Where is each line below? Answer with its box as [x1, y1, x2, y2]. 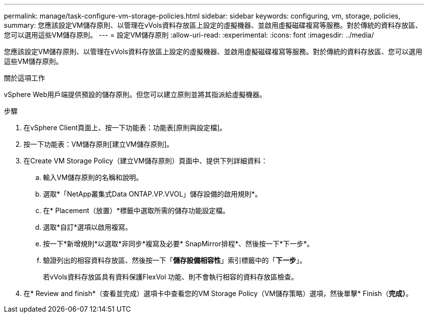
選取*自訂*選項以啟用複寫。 [43, 223, 132, 231]
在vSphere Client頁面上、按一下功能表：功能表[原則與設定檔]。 [23, 123, 227, 132]
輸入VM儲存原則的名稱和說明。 [43, 173, 143, 181]
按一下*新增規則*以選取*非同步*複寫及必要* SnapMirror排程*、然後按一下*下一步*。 [43, 239, 314, 248]
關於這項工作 [4, 74, 45, 82]
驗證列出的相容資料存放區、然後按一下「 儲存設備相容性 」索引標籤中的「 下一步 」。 [43, 256, 306, 264]
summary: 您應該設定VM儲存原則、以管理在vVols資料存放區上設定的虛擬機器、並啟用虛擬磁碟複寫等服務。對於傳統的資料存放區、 [4, 21, 422, 29]
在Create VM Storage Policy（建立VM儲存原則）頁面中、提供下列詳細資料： [23, 157, 268, 165]
